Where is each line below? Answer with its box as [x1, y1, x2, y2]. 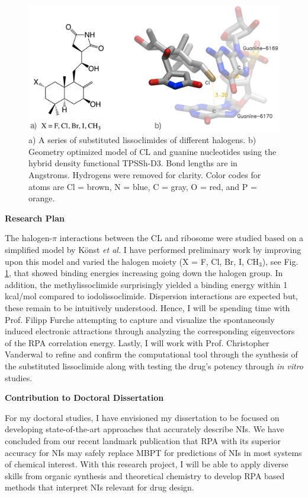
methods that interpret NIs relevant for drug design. [5, 481, 194, 493]
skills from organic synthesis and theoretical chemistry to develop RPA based [5, 469, 285, 482]
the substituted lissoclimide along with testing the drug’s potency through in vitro [5, 359, 303, 372]
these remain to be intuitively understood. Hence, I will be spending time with [5, 301, 290, 314]
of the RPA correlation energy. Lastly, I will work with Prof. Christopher [5, 336, 269, 349]
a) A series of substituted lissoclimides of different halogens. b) [28, 134, 256, 146]
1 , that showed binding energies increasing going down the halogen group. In [5, 267, 283, 279]
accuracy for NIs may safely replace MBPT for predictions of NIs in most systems [5, 446, 302, 458]
